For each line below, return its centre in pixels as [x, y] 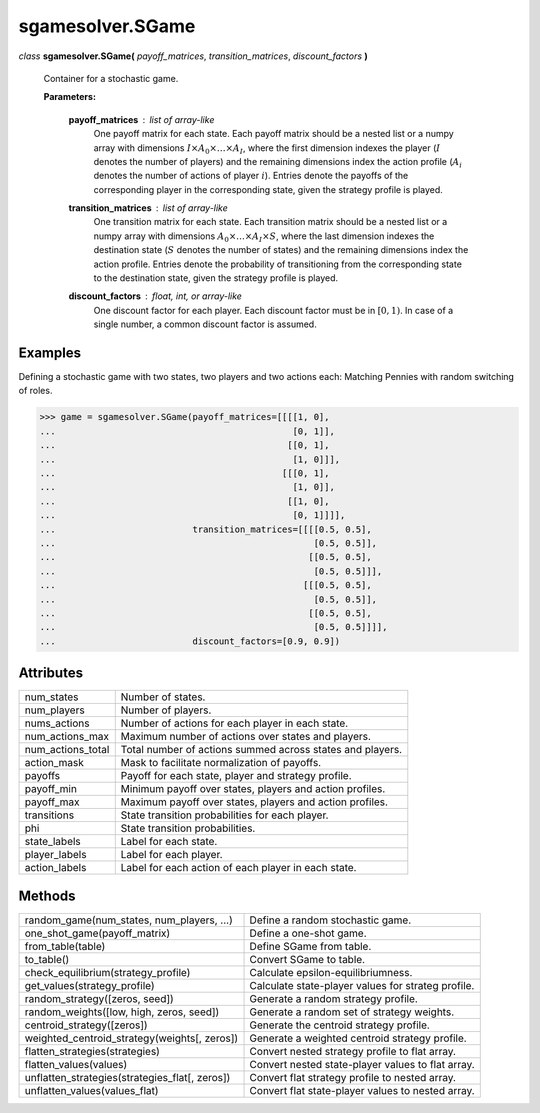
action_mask [54, 763]
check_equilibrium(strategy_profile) [107, 972]
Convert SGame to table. [307, 959]
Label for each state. [169, 842]
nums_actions [57, 723]
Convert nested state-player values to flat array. [362, 1064]
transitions [49, 815]
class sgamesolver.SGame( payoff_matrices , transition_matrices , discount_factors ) [193, 56]
